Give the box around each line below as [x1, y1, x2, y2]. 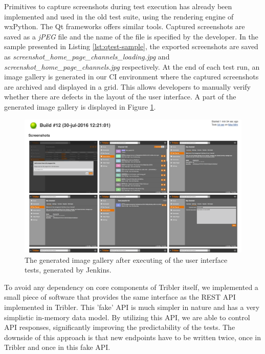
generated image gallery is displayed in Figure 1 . [4, 101, 156, 112]
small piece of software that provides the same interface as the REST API [4, 291, 236, 302]
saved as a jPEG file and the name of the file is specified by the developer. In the [4, 31, 258, 41]
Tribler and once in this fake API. [4, 342, 111, 352]
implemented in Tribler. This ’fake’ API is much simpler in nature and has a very [4, 301, 260, 312]
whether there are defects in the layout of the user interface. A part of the [4, 91, 236, 102]
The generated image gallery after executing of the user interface [25, 254, 228, 265]
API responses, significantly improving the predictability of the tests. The [4, 322, 235, 332]
